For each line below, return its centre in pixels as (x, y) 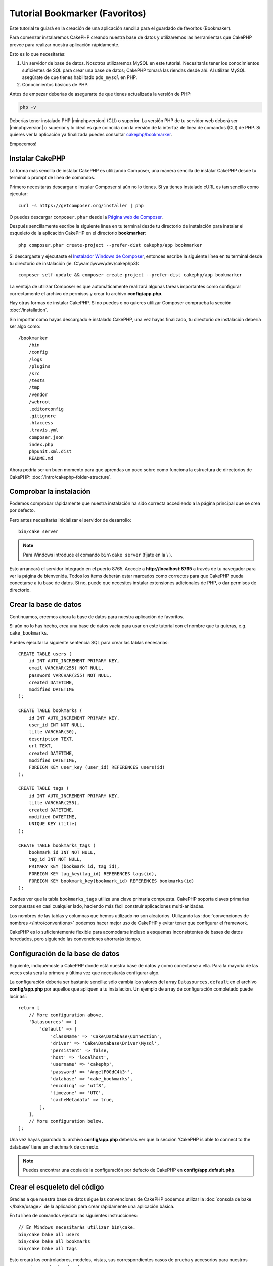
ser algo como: (25, 326)
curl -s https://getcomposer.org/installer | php (81, 206)
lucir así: (18, 996)
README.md (41, 459)
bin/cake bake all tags (48, 1249)
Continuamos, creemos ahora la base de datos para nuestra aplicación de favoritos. (97, 617)
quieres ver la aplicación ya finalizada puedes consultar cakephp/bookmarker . (91, 135)
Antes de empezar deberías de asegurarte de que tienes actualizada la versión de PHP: (100, 94)
